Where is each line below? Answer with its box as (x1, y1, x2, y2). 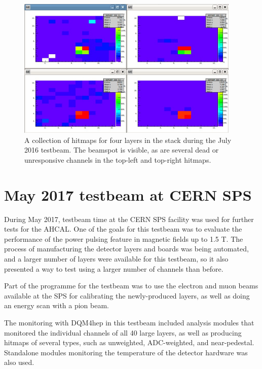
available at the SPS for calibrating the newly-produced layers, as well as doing (4, 290, 250, 301)
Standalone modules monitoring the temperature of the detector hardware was (4, 347, 248, 357)
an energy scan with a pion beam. (4, 300, 109, 311)
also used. (4, 357, 34, 367)
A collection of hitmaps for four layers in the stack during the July (24, 134, 232, 145)
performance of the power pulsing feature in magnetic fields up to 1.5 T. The (4, 233, 243, 244)
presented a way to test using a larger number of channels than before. (4, 263, 223, 274)
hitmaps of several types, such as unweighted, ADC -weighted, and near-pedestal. (4, 337, 254, 348)
